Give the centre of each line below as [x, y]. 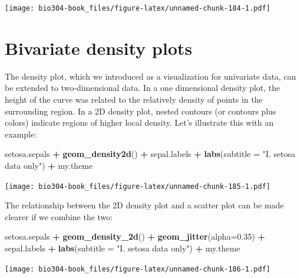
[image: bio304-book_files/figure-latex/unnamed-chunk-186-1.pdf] [138, 269]
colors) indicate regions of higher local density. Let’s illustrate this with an [139, 122]
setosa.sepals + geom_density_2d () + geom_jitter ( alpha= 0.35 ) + [135, 236]
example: [21, 134]
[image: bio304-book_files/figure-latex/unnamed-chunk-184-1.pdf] [138, 8]
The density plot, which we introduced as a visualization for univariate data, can [150, 76]
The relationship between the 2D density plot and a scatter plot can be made [144, 205]
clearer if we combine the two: [59, 216]
